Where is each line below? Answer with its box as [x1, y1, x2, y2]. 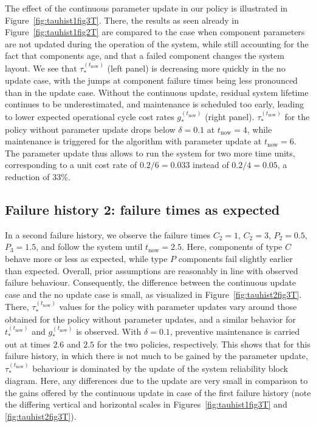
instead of [193, 158, 229, 171]
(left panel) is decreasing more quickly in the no [107, 61, 286, 74]
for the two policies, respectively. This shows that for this [97, 337, 311, 350]
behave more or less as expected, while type [5, 252, 168, 264]
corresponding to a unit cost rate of [5, 158, 137, 171]
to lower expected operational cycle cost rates [5, 110, 174, 123]
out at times [5, 337, 50, 350]
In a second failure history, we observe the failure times [5, 228, 211, 241]
